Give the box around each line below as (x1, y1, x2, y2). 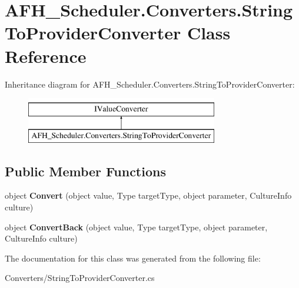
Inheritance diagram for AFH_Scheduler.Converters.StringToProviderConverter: (5, 78, 295, 90)
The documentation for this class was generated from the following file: (5, 252, 261, 264)
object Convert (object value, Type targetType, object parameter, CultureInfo (5, 189, 292, 202)
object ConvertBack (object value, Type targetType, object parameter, (5, 220, 268, 233)
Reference (5, 43, 87, 68)
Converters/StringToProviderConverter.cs (5, 272, 155, 284)
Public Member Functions (5, 162, 166, 180)
